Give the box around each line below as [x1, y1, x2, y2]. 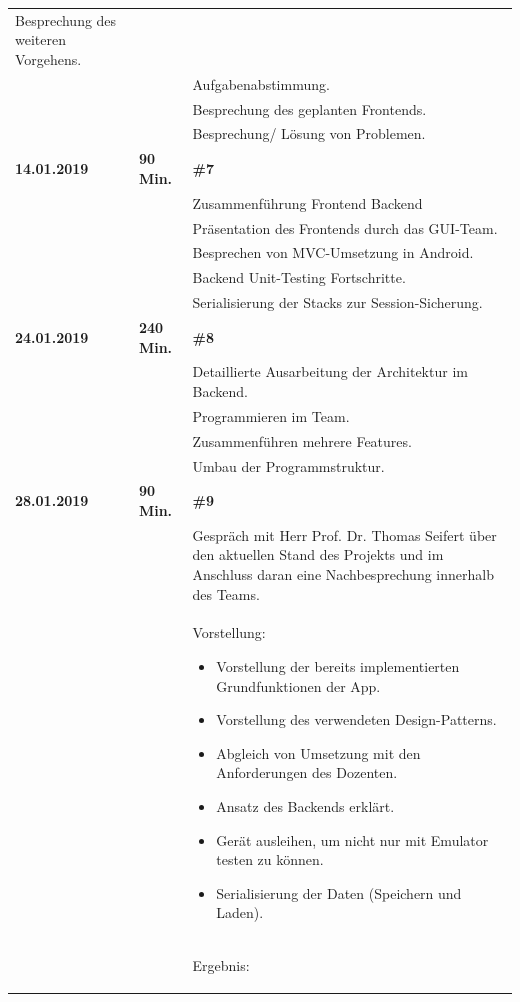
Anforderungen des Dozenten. [216, 762, 398, 783]
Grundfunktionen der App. [216, 675, 381, 696]
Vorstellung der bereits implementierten [216, 656, 460, 677]
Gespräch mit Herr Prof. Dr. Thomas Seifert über [192, 524, 497, 545]
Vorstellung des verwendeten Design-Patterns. [216, 709, 497, 730]
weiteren [15, 29, 66, 50]
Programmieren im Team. [192, 405, 350, 426]
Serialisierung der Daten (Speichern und [216, 882, 462, 903]
